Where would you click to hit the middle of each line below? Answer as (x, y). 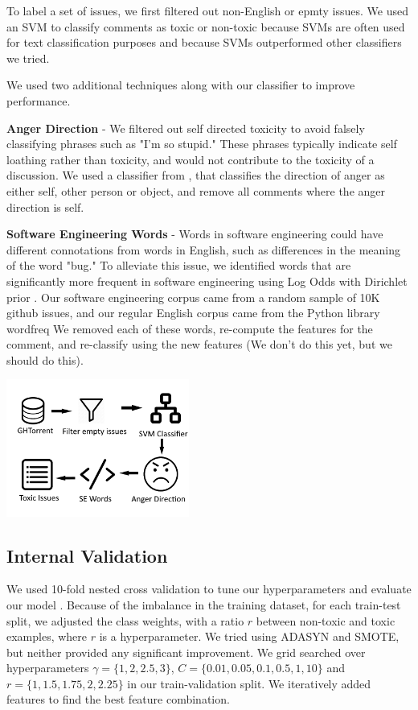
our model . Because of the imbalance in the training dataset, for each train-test (204, 604)
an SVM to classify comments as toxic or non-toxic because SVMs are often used (206, 26)
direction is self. (45, 206)
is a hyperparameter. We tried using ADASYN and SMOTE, (249, 636)
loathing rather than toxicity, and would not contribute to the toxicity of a (191, 159)
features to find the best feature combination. (118, 699)
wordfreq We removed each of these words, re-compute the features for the (190, 328)
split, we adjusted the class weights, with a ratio (125, 620)
